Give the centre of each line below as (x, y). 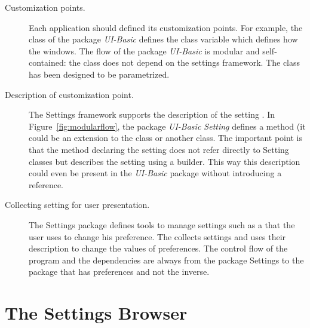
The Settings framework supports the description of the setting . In (152, 114)
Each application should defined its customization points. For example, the (166, 27)
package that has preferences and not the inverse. (119, 272)
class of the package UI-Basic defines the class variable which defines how (163, 39)
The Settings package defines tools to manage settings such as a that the (162, 224)
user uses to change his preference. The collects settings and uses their (157, 236)
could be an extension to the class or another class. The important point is (165, 138)
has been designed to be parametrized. (99, 74)
